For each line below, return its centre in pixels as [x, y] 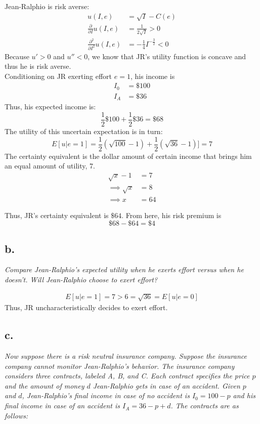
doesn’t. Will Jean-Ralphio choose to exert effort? [81, 279]
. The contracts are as [205, 406]
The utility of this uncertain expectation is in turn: [84, 131]
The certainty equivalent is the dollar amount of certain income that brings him [128, 156]
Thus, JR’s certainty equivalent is [57, 215]
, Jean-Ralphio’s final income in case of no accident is [106, 395]
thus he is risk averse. [38, 66]
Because [17, 56]
